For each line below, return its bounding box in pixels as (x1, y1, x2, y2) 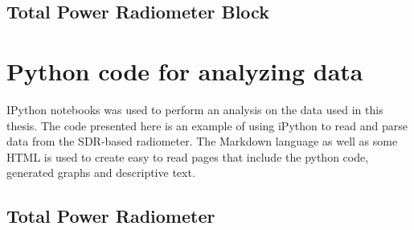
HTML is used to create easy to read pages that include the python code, (6, 148, 369, 165)
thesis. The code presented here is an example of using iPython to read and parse (6, 117, 408, 133)
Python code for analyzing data (6, 54, 363, 87)
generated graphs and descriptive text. (6, 164, 195, 181)
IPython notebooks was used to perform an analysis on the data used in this (6, 101, 383, 117)
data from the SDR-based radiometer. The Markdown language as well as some (6, 133, 398, 150)
